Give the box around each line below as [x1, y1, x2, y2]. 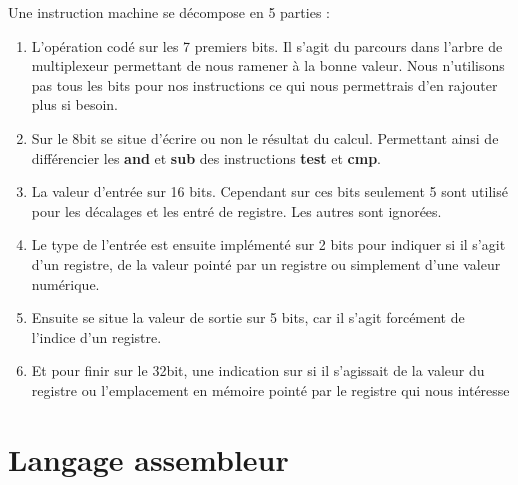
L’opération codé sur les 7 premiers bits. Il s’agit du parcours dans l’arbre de [31, 35, 503, 56]
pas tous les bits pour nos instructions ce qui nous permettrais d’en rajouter [31, 74, 498, 95]
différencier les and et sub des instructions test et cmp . [31, 147, 382, 168]
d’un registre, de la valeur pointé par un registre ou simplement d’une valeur [31, 253, 501, 274]
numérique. [31, 273, 100, 294]
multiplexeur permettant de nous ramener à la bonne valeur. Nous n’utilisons [31, 55, 505, 76]
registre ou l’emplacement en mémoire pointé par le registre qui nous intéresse [31, 379, 510, 400]
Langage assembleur [8, 438, 289, 479]
